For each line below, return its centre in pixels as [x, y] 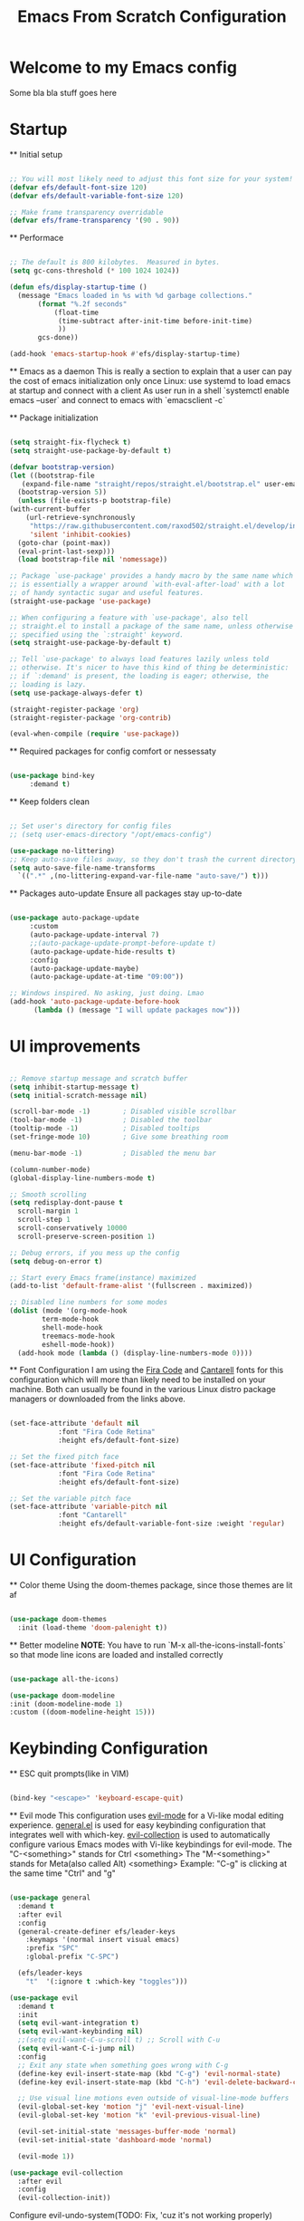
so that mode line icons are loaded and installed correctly [116, 1654]
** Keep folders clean [50, 802]
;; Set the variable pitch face [70, 1498]
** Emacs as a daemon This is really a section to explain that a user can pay [151, 371]
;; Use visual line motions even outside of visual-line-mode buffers [153, 2099]
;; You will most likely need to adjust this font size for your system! [152, 178]
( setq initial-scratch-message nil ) [78, 1095]
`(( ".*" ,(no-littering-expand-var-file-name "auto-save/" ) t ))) [143, 876]
